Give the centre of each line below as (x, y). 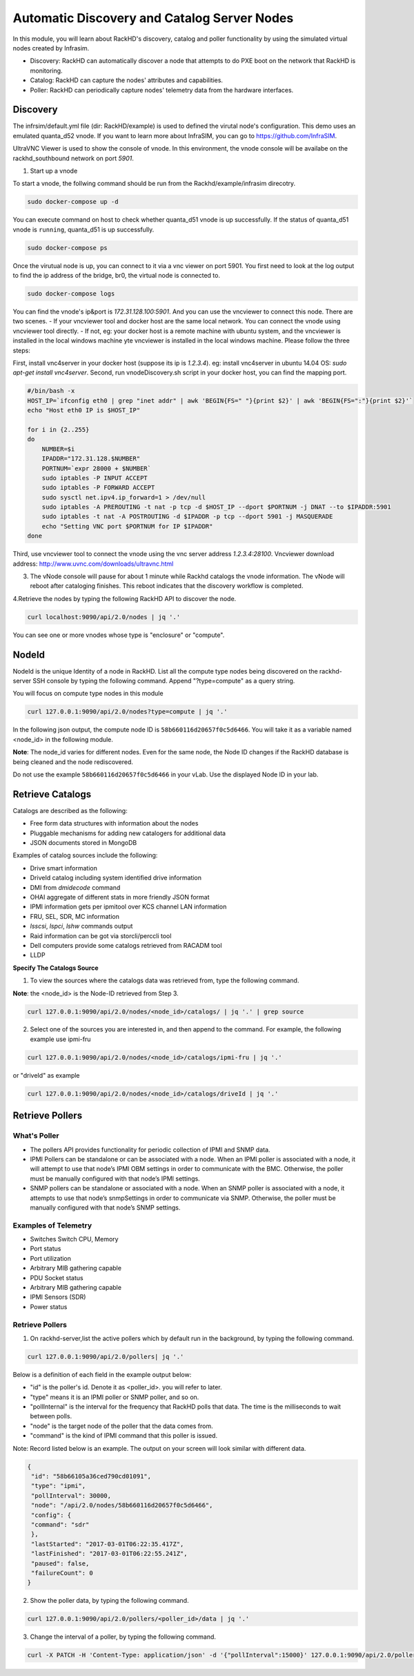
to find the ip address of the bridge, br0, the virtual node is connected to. (117, 276)
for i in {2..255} (58, 429)
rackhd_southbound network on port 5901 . (73, 158)
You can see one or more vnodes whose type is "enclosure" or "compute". (119, 635)
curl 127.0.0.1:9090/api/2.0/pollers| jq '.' (106, 1356)
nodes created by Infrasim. (51, 48)
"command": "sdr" (60, 1524)
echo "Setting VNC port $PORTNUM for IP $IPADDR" (127, 526)
